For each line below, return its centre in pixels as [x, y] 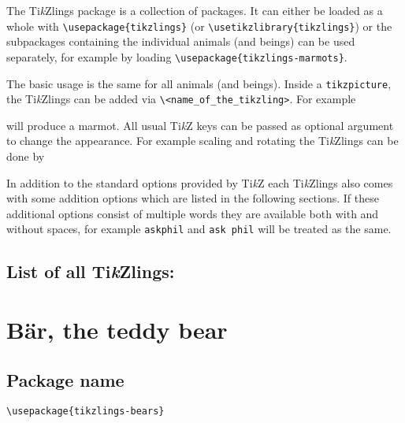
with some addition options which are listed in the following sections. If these [193, 198]
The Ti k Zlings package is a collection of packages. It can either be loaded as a [195, 10]
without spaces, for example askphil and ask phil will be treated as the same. [199, 229]
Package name [65, 379]
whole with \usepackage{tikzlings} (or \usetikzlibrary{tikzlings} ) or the [199, 26]
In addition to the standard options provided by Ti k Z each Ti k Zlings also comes [200, 182]
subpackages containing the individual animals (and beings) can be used [181, 41]
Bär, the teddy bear [117, 329]
